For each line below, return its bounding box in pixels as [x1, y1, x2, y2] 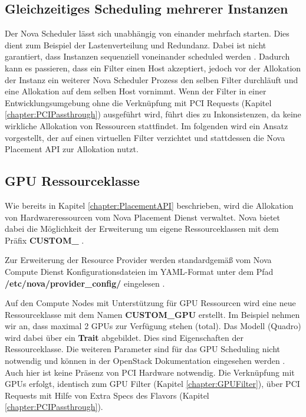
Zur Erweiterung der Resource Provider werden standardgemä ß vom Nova [5, 254, 272, 266]
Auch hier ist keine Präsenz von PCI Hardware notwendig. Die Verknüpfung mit [5, 366, 295, 378]
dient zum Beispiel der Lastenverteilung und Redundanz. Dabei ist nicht [5, 38, 266, 51]
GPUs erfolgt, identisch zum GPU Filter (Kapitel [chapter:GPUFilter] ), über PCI [5, 377, 300, 390]
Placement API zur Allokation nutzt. [5, 143, 139, 155]
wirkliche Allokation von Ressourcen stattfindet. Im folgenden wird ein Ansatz [5, 119, 288, 132]
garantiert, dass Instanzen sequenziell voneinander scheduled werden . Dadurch [5, 50, 290, 63]
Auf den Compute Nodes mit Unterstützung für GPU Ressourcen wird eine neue [5, 297, 296, 309]
